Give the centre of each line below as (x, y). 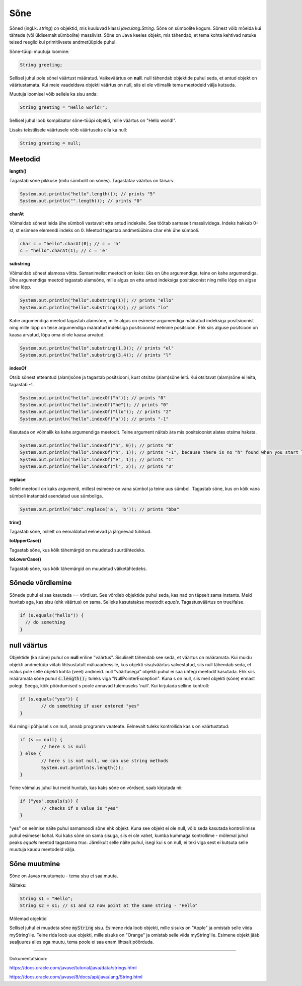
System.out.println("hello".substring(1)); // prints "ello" (97, 300)
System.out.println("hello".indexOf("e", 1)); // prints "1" (97, 459)
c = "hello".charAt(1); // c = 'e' (64, 251)
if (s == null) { (41, 739)
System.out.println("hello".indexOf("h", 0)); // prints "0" (97, 445)
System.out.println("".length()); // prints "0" (81, 201)
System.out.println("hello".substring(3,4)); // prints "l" (96, 355)
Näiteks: (18, 885)
